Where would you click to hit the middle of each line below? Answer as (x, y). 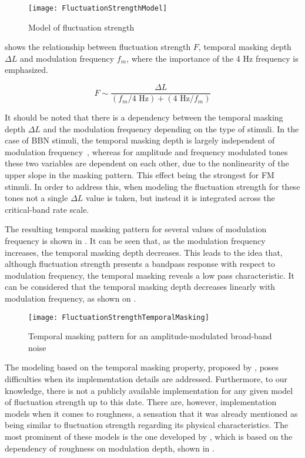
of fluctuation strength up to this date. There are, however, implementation (141, 402)
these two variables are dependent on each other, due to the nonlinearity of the (147, 163)
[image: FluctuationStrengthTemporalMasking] (119, 317)
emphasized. (26, 70)
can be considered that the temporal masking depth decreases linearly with (140, 287)
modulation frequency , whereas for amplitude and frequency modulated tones (146, 151)
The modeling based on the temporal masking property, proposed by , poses (142, 367)
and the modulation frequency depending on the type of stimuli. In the (171, 128)
